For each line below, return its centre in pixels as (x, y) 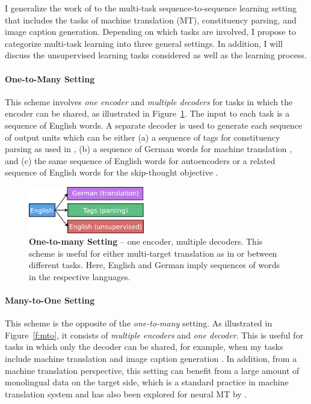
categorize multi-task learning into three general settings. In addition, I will (144, 43)
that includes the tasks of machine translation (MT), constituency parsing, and (151, 20)
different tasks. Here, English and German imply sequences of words (155, 265)
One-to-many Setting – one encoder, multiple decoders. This (146, 241)
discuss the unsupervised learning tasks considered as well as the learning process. (156, 55)
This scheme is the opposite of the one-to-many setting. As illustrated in (139, 323)
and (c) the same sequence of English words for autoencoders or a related (140, 160)
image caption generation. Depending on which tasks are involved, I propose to (150, 32)
